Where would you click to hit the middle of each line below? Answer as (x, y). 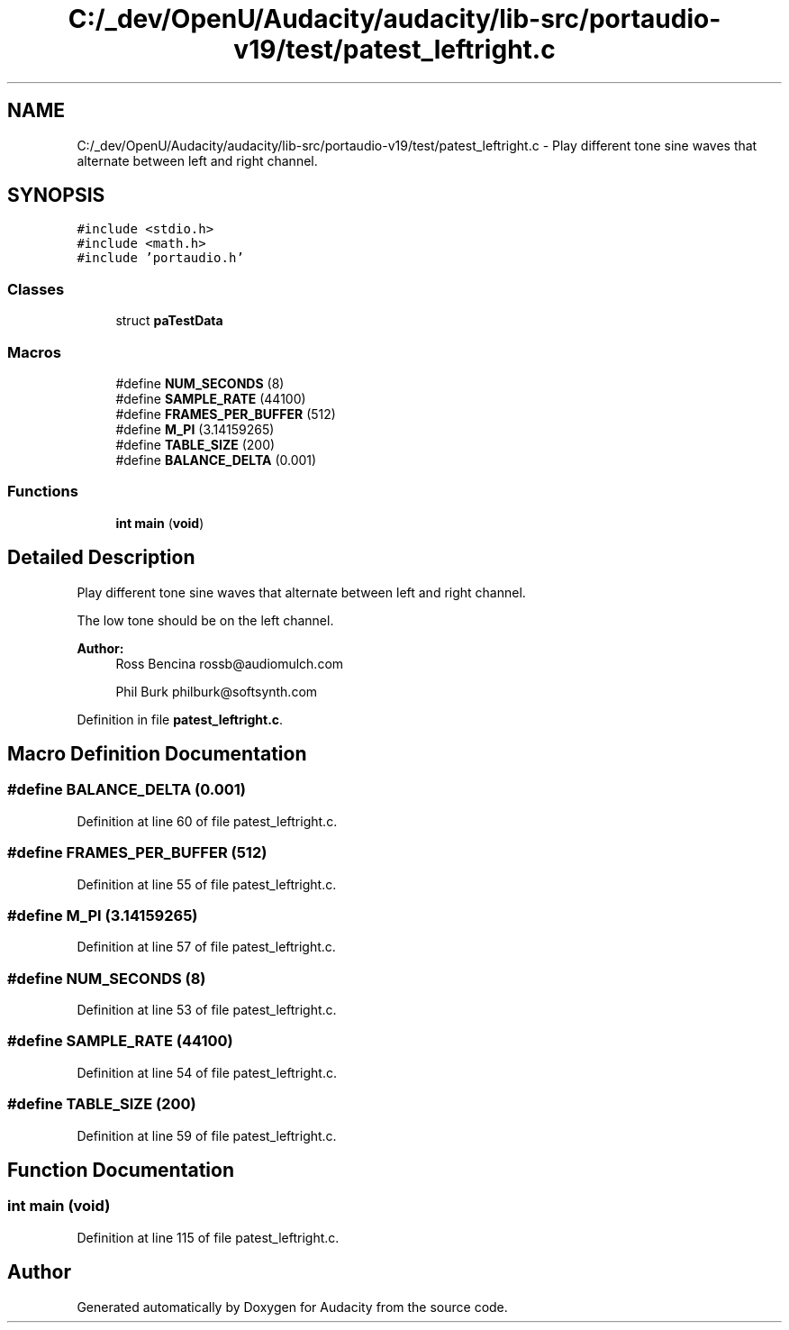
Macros (34, 352)
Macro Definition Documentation (157, 753)
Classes (36, 289)
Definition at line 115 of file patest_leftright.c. (208, 1237)
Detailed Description (101, 558)
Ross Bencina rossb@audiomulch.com (230, 663)
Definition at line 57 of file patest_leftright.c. (206, 947)
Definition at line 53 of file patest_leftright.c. (207, 1010)
